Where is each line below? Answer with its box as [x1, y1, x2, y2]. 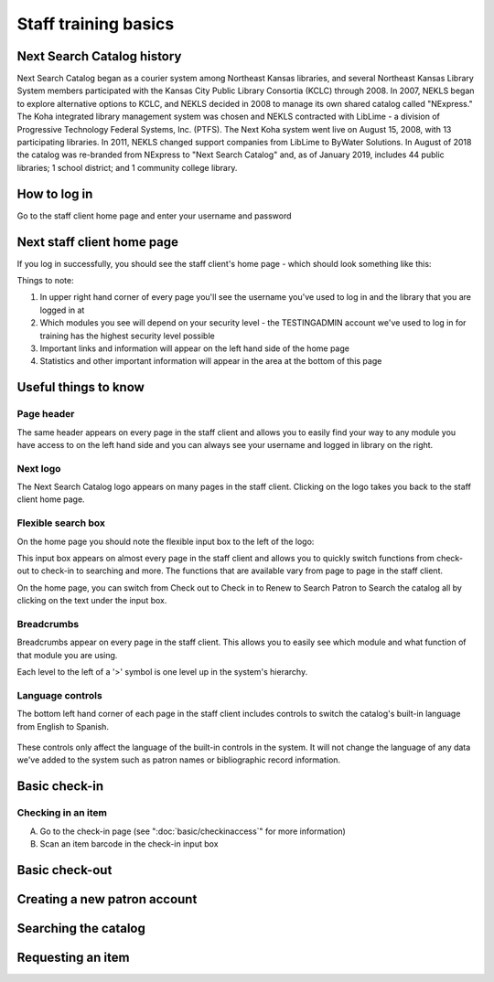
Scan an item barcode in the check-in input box [39, 838, 219, 849]
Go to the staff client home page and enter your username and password [16, 210, 292, 221]
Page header [16, 408, 75, 421]
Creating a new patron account [16, 891, 198, 907]
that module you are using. [16, 649, 118, 660]
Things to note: [16, 275, 74, 285]
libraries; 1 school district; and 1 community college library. [16, 162, 238, 173]
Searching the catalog [16, 920, 146, 936]
